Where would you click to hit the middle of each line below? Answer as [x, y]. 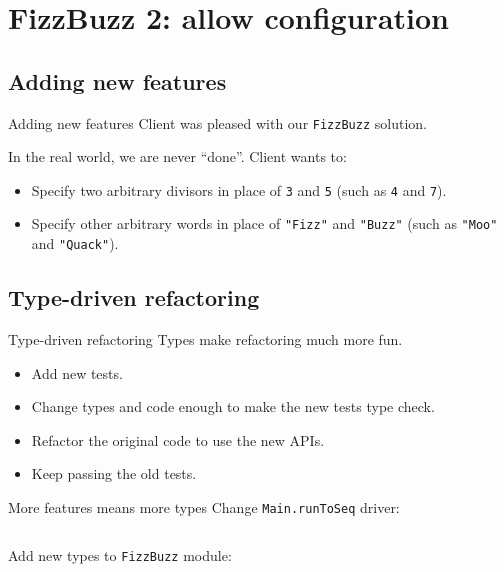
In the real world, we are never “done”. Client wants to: [177, 156]
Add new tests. [77, 372]
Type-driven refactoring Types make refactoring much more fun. [205, 339]
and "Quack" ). [75, 243]
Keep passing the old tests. [114, 473]
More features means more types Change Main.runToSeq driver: [204, 506]
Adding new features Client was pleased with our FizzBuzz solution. [217, 122]
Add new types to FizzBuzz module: [120, 554]
